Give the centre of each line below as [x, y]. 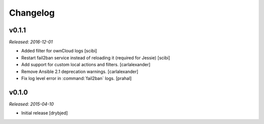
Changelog [32, 13]
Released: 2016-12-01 [31, 42]
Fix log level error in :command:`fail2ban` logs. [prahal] [77, 78]
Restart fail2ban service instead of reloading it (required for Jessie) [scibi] [96, 58]
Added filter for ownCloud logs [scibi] [59, 51]
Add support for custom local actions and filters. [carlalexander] [86, 65]
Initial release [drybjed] [44, 113]
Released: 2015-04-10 [31, 104]
